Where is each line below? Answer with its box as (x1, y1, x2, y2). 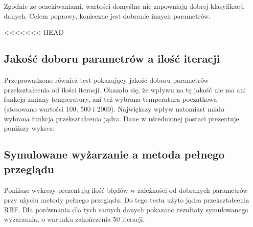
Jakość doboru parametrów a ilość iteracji (4, 51, 220, 66)
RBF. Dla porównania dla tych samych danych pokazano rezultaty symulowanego (4, 204, 249, 214)
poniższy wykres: (4, 123, 54, 133)
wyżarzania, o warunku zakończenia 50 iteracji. (4, 214, 145, 224)
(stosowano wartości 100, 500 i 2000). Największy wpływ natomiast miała (4, 103, 225, 113)
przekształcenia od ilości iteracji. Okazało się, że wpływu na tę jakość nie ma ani (4, 84, 246, 94)
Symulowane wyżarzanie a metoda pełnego (4, 147, 225, 162)
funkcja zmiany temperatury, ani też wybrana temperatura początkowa (4, 94, 217, 104)
